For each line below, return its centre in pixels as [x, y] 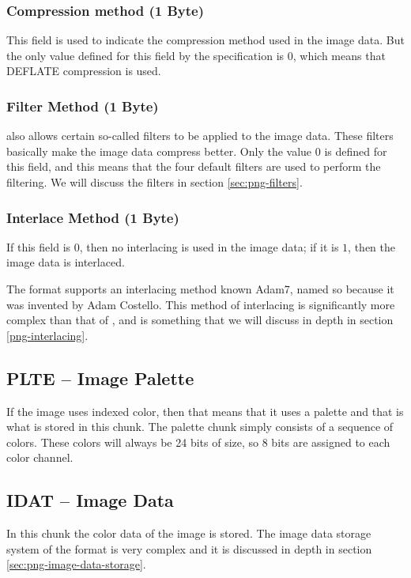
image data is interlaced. [66, 262]
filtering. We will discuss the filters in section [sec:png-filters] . [155, 182]
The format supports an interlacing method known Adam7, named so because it [200, 289]
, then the [371, 246]
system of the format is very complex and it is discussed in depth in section [189, 548]
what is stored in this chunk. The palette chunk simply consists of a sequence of [200, 427]
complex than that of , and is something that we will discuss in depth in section [200, 320]
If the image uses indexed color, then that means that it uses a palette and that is [205, 411]
